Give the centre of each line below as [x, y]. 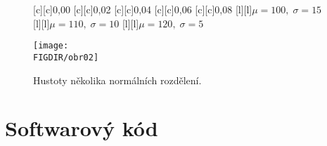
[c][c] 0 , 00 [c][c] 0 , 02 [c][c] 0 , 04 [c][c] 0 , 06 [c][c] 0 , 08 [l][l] [143, 9]
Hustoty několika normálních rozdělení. [117, 80]
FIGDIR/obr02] [66, 57]
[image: [51, 46]
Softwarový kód [82, 128]
